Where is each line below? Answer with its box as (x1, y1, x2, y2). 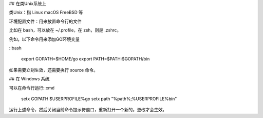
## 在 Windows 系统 (9, 76, 50, 82)
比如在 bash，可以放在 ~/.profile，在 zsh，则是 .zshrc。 (9, 27, 121, 33)
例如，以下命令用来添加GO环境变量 (9, 36, 80, 42)
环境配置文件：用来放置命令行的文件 (9, 18, 82, 24)
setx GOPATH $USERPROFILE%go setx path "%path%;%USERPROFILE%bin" (21, 96, 177, 102)
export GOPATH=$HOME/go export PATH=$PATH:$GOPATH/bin (21, 56, 150, 62)
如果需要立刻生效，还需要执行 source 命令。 (9, 67, 98, 73)
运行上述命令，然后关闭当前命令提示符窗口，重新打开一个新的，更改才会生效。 (9, 107, 167, 113)
